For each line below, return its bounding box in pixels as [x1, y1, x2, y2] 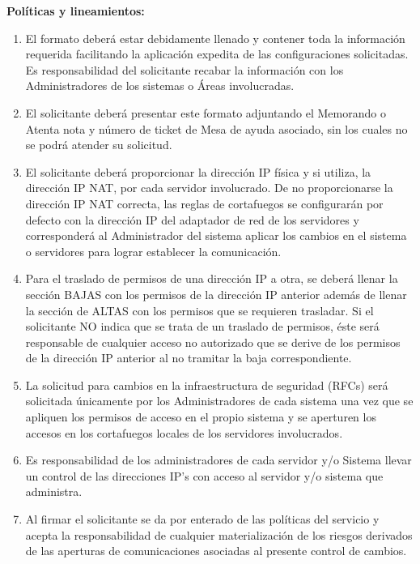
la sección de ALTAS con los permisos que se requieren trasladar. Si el [25, 301, 374, 318]
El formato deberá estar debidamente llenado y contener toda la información [25, 29, 405, 46]
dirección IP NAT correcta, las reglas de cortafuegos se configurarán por [25, 194, 384, 211]
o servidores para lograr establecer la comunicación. [25, 242, 282, 259]
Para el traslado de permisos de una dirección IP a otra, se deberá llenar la [25, 270, 398, 287]
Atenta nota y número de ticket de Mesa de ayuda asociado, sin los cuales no [25, 120, 408, 137]
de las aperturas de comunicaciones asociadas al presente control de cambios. [25, 542, 407, 559]
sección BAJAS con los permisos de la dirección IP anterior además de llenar [25, 285, 407, 302]
